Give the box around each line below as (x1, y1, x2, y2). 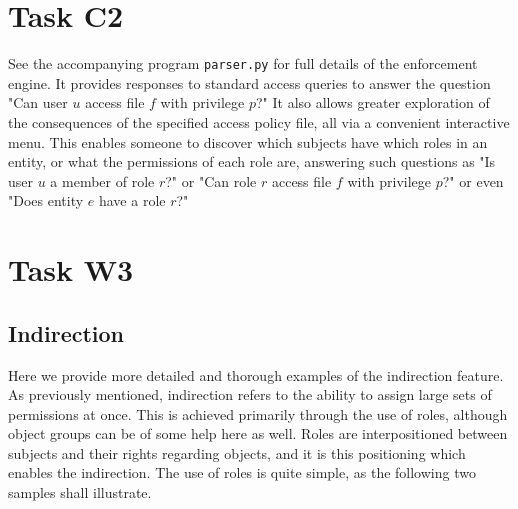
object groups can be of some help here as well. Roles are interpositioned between (8, 423, 508, 444)
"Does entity (8, 190, 84, 211)
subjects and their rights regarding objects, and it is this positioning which (8, 442, 466, 463)
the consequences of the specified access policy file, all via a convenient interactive (8, 111, 510, 132)
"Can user (8, 92, 68, 113)
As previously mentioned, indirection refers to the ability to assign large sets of (8, 384, 492, 405)
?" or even (442, 170, 504, 191)
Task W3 (8, 249, 134, 290)
